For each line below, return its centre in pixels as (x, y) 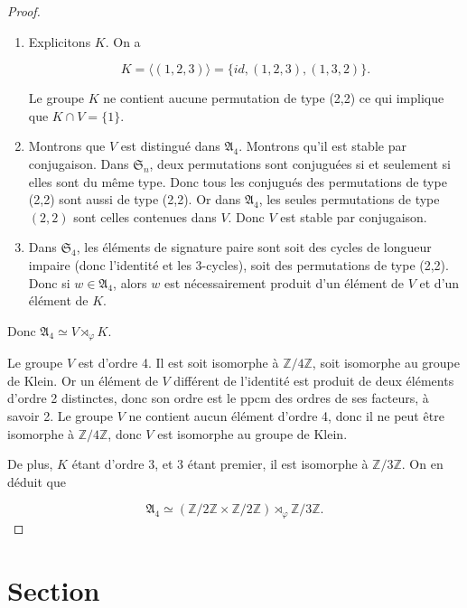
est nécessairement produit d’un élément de (284, 282)
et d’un (439, 282)
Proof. (24, 11)
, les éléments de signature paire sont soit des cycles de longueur (254, 247)
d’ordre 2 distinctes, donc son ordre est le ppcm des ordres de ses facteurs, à (218, 398)
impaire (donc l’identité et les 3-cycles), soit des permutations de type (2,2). (238, 264)
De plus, (30, 464)
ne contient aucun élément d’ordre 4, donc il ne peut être (286, 415)
